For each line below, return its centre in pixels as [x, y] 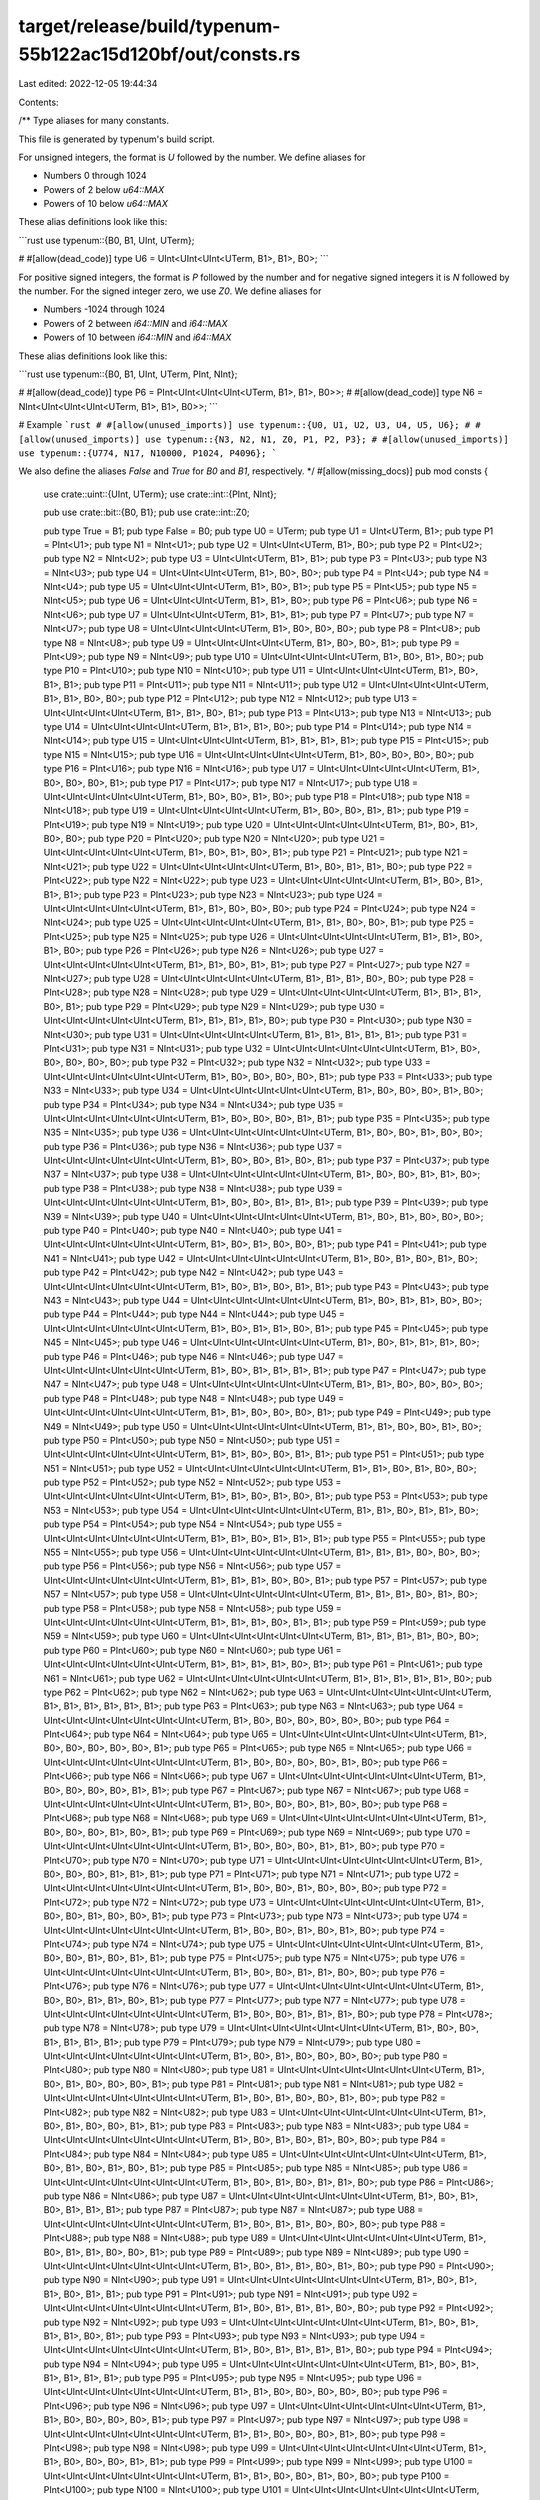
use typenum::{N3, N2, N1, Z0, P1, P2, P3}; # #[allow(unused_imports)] [327, 439]
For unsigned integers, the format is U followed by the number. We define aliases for [192, 157]
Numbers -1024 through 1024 [104, 309]
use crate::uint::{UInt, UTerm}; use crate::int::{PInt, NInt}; [160, 494]
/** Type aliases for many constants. [94, 121]
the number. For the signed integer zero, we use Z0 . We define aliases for [170, 291]
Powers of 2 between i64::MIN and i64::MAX [135, 323]
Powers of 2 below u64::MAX [104, 189]
